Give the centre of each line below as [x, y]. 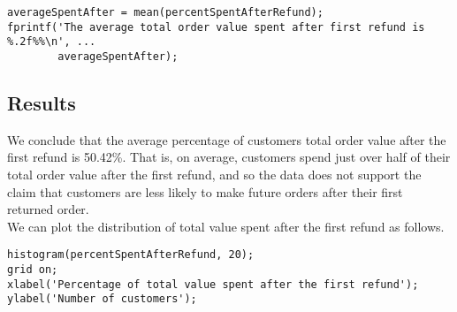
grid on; [33, 270]
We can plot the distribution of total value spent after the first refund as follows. [226, 226]
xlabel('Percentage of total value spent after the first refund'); [213, 284]
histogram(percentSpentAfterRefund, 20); [131, 255]
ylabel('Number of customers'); [102, 299]
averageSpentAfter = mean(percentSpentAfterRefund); [165, 12]
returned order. [48, 209]
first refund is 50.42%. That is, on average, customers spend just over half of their [229, 157]
